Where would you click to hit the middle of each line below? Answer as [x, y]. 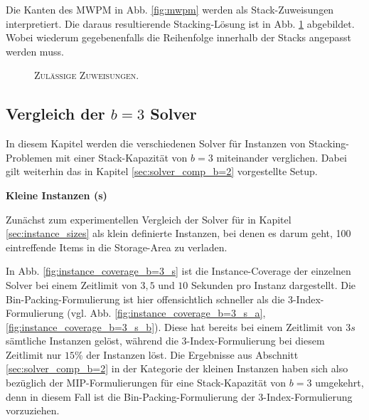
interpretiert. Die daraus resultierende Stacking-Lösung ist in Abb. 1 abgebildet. [180, 23]
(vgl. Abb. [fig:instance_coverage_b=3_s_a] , [166, 313]
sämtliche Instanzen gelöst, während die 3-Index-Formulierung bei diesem [165, 341]
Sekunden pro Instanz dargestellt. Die [274, 284]
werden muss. [35, 51]
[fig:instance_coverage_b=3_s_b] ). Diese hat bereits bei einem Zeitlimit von [174, 326]
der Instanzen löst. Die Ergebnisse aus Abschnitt [192, 354]
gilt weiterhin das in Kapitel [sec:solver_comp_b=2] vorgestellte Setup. [162, 171]
